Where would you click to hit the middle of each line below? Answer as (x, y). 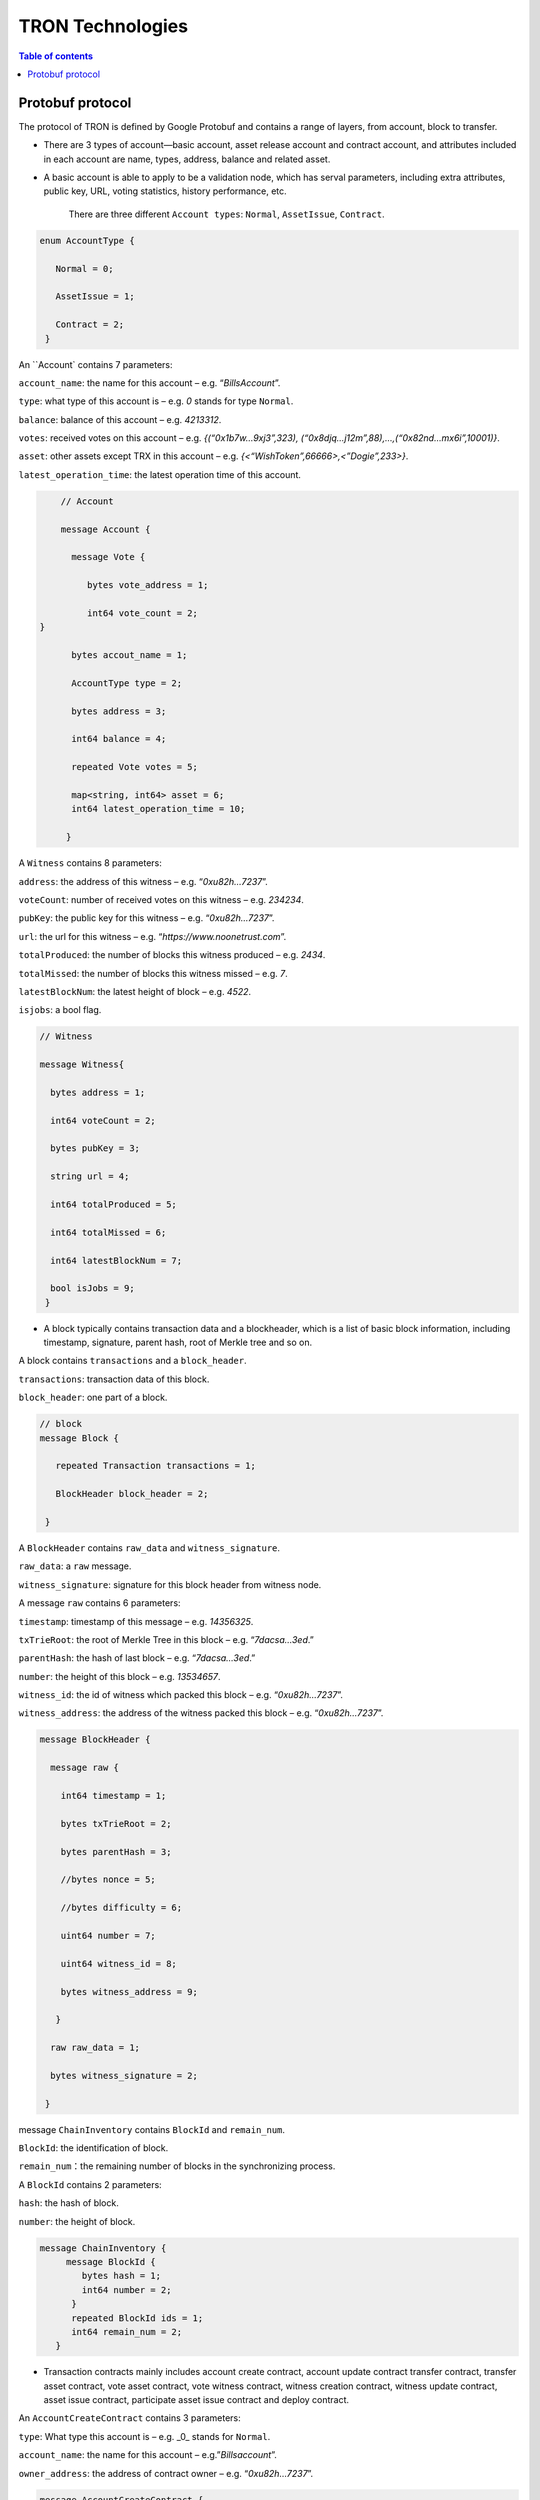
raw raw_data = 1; (95, 2048)
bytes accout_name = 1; (129, 655)
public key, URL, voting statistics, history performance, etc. (165, 191)
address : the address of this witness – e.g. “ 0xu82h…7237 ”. (143, 881)
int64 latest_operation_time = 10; (158, 809)
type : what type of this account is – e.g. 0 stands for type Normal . (156, 401)
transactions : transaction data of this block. (114, 1379)
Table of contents (56, 56)
